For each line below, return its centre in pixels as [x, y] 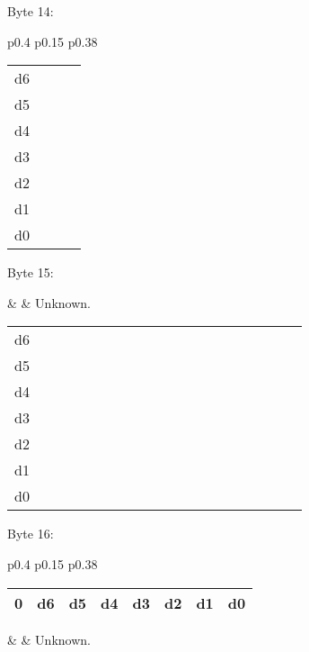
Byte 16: [31, 534]
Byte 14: [31, 11]
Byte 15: [31, 272]
